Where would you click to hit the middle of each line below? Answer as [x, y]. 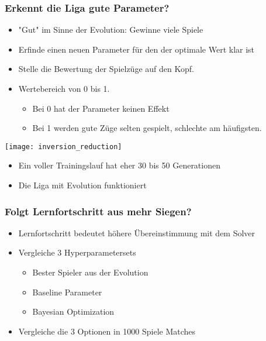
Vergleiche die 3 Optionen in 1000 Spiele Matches [107, 331]
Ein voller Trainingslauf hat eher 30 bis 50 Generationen [119, 165]
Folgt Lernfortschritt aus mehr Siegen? [98, 211]
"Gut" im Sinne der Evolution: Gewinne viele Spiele [111, 30]
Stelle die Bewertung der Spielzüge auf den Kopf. [106, 69]
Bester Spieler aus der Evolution [90, 272]
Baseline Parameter [67, 292]
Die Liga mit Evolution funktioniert [82, 185]
